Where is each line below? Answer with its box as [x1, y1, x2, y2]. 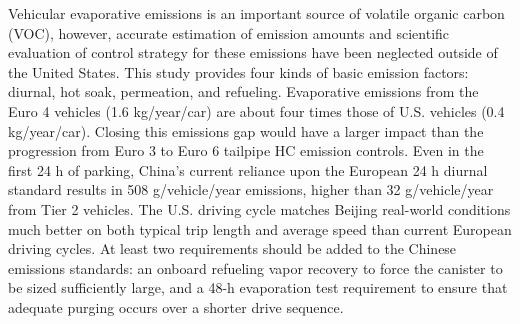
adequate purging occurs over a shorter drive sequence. [8, 296, 344, 317]
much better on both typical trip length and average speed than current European [8, 218, 512, 239]
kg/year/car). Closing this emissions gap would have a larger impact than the [8, 120, 484, 141]
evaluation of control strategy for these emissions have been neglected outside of [8, 42, 498, 63]
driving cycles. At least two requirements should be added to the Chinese [8, 238, 457, 259]
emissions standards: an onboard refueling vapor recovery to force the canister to [8, 257, 503, 278]
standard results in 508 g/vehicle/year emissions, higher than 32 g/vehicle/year [8, 179, 494, 200]
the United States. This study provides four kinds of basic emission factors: [8, 61, 469, 82]
